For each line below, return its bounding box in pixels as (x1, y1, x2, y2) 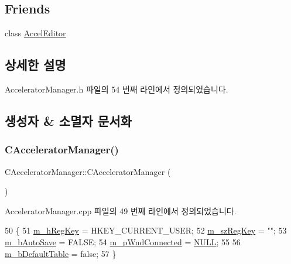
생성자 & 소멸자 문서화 (5, 111, 132, 129)
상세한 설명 (5, 56, 66, 74)
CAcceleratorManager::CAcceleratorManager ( (5, 165, 171, 177)
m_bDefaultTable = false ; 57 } (5, 247, 117, 259)
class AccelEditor (5, 27, 66, 39)
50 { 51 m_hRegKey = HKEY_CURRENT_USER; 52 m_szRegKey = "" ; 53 (5, 224, 287, 236)
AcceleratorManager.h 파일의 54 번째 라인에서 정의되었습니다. (5, 83, 228, 95)
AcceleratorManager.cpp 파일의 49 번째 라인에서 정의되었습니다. (5, 204, 237, 217)
